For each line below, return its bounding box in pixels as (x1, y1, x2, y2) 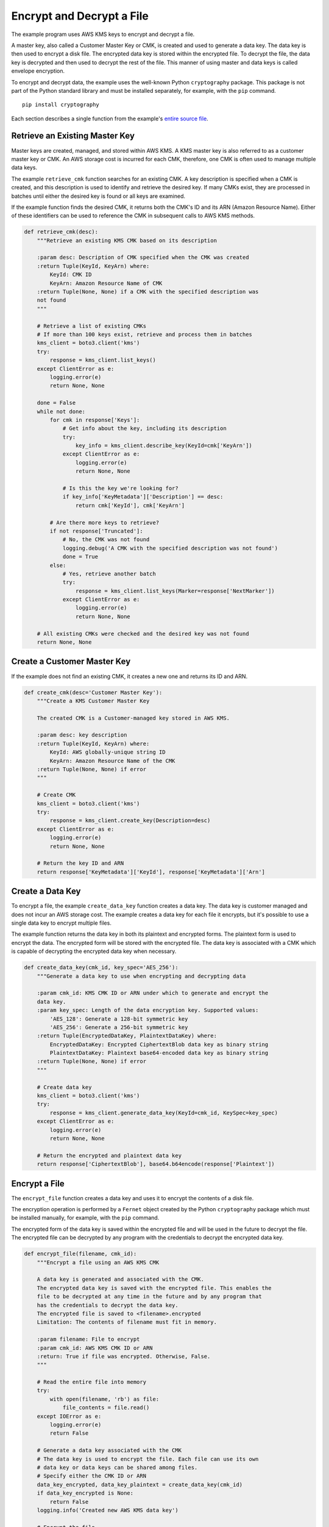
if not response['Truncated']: (49, 527, 143, 534)
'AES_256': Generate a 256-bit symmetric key (49, 1024, 188, 1030)
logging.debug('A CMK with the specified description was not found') (62, 544, 278, 552)
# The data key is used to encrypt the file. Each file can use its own (37, 1456, 259, 1462)
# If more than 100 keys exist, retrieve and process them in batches (37, 330, 253, 338)
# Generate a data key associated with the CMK (37, 1447, 182, 1454)
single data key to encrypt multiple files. (11, 919, 112, 927)
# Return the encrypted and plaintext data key (37, 1152, 182, 1159)
